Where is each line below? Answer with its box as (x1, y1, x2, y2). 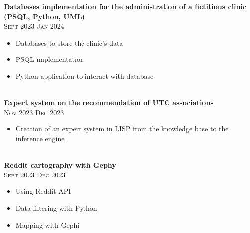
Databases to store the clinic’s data (15, 37, 123, 48)
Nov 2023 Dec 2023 (4, 107, 64, 117)
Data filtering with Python (15, 202, 97, 213)
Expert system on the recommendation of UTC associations (4, 97, 214, 108)
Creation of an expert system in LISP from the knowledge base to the (15, 123, 229, 134)
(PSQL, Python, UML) (4, 11, 85, 21)
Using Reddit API (15, 186, 71, 196)
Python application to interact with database (15, 70, 154, 81)
